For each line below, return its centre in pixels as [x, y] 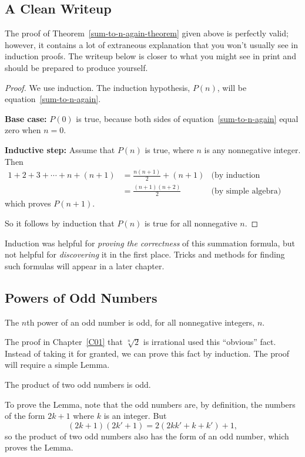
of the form [25, 416]
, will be [232, 87]
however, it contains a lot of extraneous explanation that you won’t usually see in [151, 44]
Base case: [26, 118]
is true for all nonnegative [191, 223]
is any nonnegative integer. [252, 149]
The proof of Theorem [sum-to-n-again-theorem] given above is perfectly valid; [147, 33]
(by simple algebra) [246, 191]
